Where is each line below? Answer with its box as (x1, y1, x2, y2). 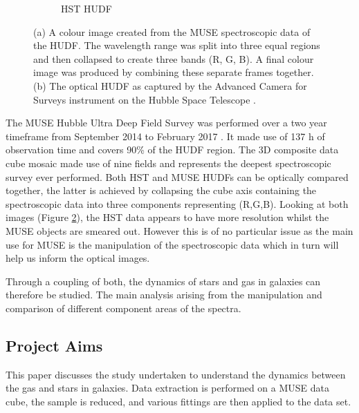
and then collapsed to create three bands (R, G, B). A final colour (33, 51, 314, 66)
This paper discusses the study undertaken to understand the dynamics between (6, 367, 346, 381)
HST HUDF (61, 1, 112, 15)
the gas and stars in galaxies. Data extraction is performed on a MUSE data (6, 381, 329, 395)
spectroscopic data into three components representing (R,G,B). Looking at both (6, 196, 349, 211)
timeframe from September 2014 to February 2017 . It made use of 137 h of (6, 128, 325, 143)
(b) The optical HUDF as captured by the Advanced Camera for (33, 78, 307, 93)
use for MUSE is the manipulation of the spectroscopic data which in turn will (6, 237, 339, 251)
